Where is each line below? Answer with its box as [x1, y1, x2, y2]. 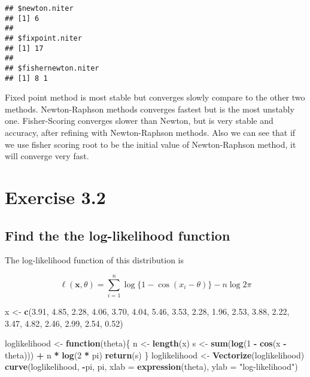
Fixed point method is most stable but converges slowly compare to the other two [5, 91, 305, 104]
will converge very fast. [5, 150, 89, 162]
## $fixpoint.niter [5, 34, 82, 42]
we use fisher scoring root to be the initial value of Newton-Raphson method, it [5, 138, 296, 150]
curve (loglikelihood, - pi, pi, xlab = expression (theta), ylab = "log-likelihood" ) [5, 360, 298, 373]
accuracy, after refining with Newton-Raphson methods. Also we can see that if [5, 126, 296, 139]
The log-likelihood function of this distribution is [5, 254, 184, 266]
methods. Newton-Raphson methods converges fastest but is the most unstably [5, 102, 294, 115]
